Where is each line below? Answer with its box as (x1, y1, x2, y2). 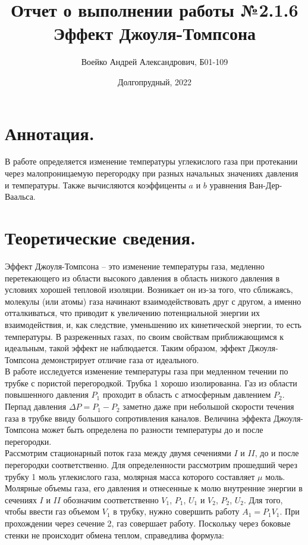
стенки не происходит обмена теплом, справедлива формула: (5, 528, 224, 541)
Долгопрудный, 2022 (117, 75, 192, 88)
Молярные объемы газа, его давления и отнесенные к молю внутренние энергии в (5, 482, 303, 494)
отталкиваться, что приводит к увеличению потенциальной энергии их (5, 306, 260, 319)
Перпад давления (5, 400, 67, 413)
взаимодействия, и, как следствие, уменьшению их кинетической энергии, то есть (5, 318, 301, 330)
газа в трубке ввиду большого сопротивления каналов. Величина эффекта (5, 411, 271, 424)
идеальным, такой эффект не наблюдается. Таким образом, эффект (5, 342, 246, 354)
